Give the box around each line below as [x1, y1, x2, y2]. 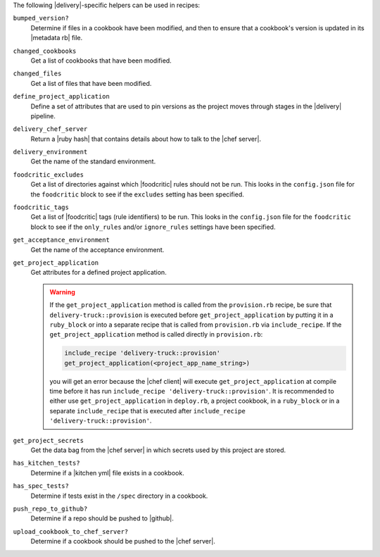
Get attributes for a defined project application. [30, 268, 167, 277]
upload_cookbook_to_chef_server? [13, 527, 129, 535]
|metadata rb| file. [30, 34, 83, 42]
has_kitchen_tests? [13, 459, 80, 468]
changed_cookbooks [13, 46, 77, 55]
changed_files [13, 70, 62, 77]
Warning [49, 287, 75, 296]
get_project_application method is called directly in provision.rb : [49, 330, 263, 339]
